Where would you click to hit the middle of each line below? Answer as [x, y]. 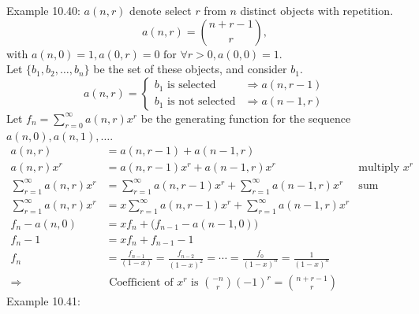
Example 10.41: [43, 301]
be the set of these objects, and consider [190, 69]
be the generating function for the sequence [246, 118]
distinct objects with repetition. [317, 10]
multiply [379, 168]
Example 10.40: [43, 10]
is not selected [202, 102]
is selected [192, 85]
